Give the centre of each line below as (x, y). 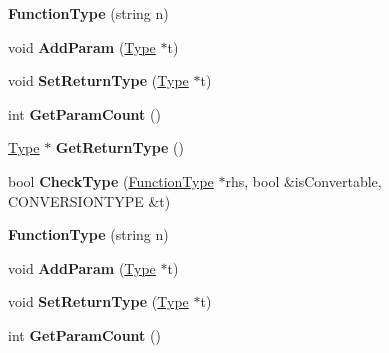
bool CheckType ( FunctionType (111, 180)
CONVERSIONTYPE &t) (89, 200)
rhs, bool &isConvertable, (303, 180)
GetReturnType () (119, 147)
